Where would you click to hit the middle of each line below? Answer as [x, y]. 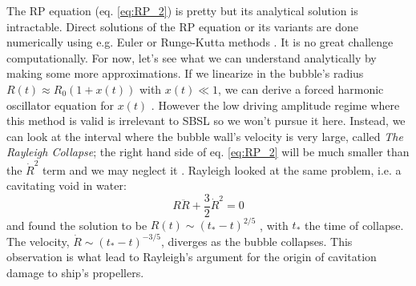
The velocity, [38, 241]
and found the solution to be [77, 225]
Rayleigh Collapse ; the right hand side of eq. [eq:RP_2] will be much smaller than [208, 152]
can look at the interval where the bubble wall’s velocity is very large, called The [205, 136]
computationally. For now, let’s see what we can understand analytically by [192, 57]
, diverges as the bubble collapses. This [256, 241]
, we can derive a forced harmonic [301, 89]
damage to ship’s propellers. [75, 272]
